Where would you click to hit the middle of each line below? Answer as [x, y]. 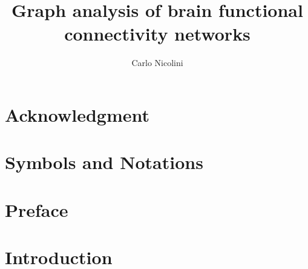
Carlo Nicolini [157, 63]
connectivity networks [157, 34]
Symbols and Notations [104, 162]
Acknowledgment [77, 114]
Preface [37, 209]
